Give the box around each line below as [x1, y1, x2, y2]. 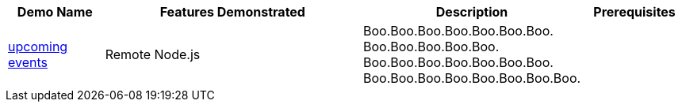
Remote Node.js [105, 47, 201, 62]
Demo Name [17, 4, 93, 20]
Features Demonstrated [159, 4, 305, 20]
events [8, 54, 48, 70]
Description [435, 4, 508, 20]
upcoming [8, 39, 68, 54]
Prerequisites [593, 4, 676, 20]
